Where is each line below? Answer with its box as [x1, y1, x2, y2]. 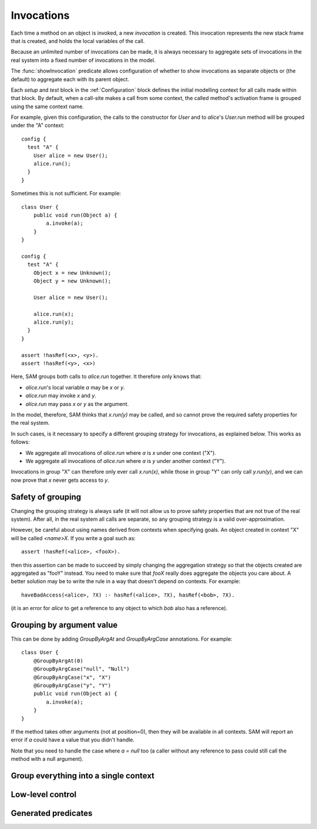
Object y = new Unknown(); [33, 278, 112, 285]
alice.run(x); [33, 311, 75, 317]
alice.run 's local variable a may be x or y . [25, 384, 126, 391]
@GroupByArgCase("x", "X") [33, 674, 112, 681]
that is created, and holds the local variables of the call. [11, 37, 145, 44]
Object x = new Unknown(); [33, 269, 112, 276]
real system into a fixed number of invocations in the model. [11, 56, 156, 64]
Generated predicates [11, 808, 93, 818]
